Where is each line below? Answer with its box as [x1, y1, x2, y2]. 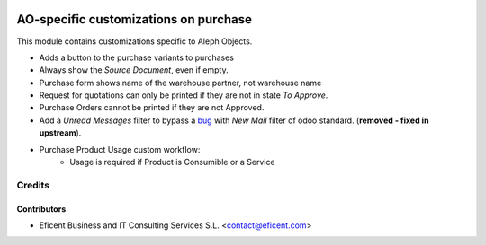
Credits [16, 179, 49, 191]
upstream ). [39, 127, 82, 138]
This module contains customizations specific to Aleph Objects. [16, 36, 253, 47]
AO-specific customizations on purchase [16, 12, 252, 27]
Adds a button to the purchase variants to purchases [39, 52, 234, 63]
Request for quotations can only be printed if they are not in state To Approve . [39, 90, 328, 101]
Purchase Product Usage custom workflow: [39, 144, 201, 154]
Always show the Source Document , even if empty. [39, 65, 229, 75]
